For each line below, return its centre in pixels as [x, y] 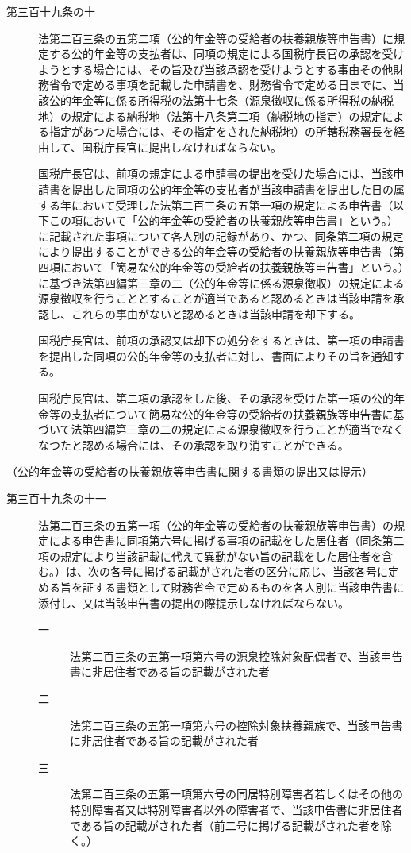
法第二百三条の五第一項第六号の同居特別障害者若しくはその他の [236, 794]
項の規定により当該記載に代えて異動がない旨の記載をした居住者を [210, 556]
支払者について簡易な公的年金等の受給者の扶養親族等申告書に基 [238, 413]
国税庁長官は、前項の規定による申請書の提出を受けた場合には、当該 [216, 174]
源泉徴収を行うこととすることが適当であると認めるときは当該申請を [216, 298]
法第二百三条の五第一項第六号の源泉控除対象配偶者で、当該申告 [236, 656]
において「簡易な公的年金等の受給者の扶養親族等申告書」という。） [232, 266]
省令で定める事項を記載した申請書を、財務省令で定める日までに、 [221, 85]
